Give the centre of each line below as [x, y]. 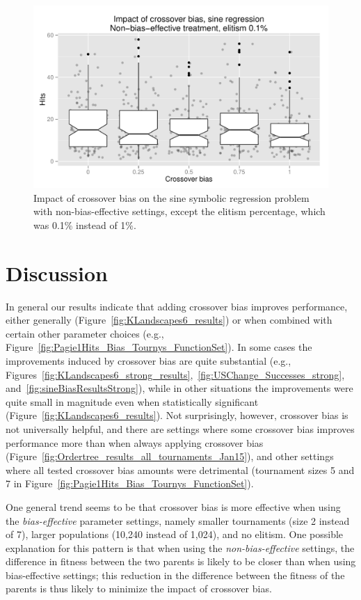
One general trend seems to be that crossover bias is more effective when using [173, 506]
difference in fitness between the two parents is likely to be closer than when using [181, 561]
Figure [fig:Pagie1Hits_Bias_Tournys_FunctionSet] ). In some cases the [159, 347]
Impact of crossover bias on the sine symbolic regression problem [171, 197]
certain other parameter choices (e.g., [85, 333]
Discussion [57, 273]
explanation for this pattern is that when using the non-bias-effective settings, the [180, 547]
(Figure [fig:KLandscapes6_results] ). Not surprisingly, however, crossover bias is [177, 415]
